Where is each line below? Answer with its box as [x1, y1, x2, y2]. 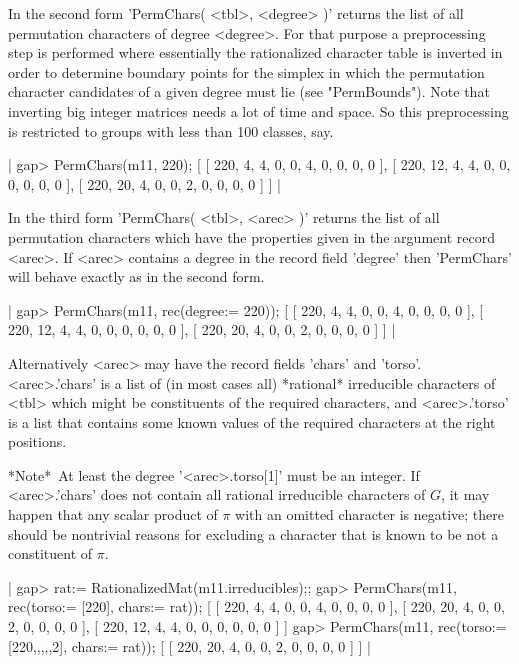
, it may [441, 484, 490, 505]
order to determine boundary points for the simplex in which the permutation [8, 61, 485, 82]
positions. [8, 431, 67, 452]
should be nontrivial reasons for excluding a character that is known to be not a [8, 523, 499, 544]
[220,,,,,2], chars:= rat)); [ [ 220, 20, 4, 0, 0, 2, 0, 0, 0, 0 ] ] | [8, 635, 371, 656]
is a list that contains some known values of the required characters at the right [8, 411, 496, 432]
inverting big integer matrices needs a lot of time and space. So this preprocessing [8, 100, 509, 121]
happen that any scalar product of [8, 504, 218, 525]
